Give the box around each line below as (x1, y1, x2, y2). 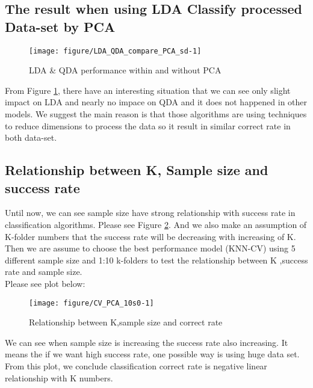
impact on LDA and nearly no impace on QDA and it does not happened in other (5, 96, 308, 108)
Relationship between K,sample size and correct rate (29, 316, 223, 328)
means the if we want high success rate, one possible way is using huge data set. (5, 348, 300, 360)
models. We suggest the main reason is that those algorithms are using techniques (5, 108, 307, 120)
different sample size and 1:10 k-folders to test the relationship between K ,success (5, 253, 308, 266)
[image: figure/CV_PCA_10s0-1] (29, 298, 154, 307)
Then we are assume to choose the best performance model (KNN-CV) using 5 (5, 242, 296, 254)
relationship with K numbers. (5, 371, 113, 384)
